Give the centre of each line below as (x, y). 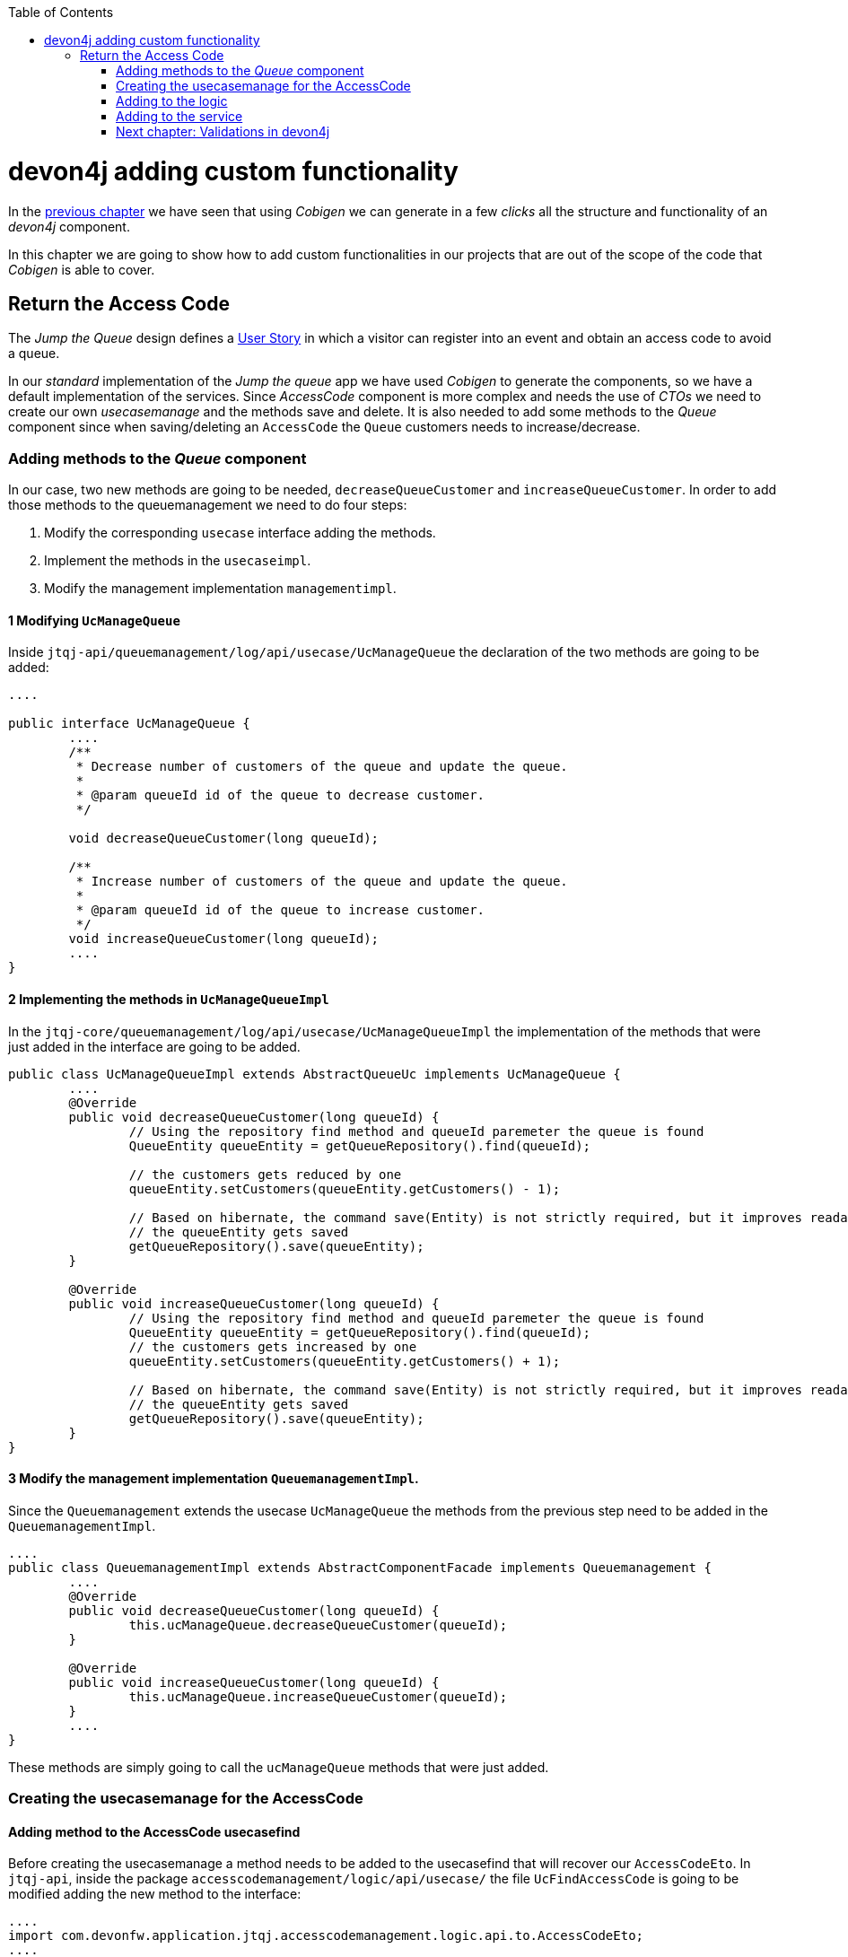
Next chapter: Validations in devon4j (223, 131)
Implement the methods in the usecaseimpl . (178, 561)
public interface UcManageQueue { (129, 724)
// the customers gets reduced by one (265, 1174)
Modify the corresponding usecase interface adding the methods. (240, 533)
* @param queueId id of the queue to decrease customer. (280, 795)
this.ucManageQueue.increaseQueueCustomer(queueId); (318, 1696)
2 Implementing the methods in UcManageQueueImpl (169, 999)
